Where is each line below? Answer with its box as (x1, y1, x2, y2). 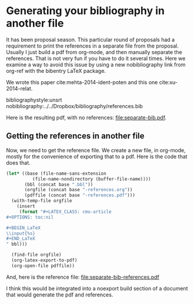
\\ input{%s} (6, 230, 35, 236)
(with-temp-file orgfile (11, 198, 72, 204)
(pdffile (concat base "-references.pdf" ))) (24, 192, 135, 198)
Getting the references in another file (6, 131, 145, 141)
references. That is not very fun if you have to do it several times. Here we (6, 55, 186, 62)
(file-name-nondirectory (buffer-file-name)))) (32, 176, 151, 182)
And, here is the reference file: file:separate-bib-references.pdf (6, 273, 160, 280)
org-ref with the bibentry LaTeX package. (6, 67, 106, 74)
